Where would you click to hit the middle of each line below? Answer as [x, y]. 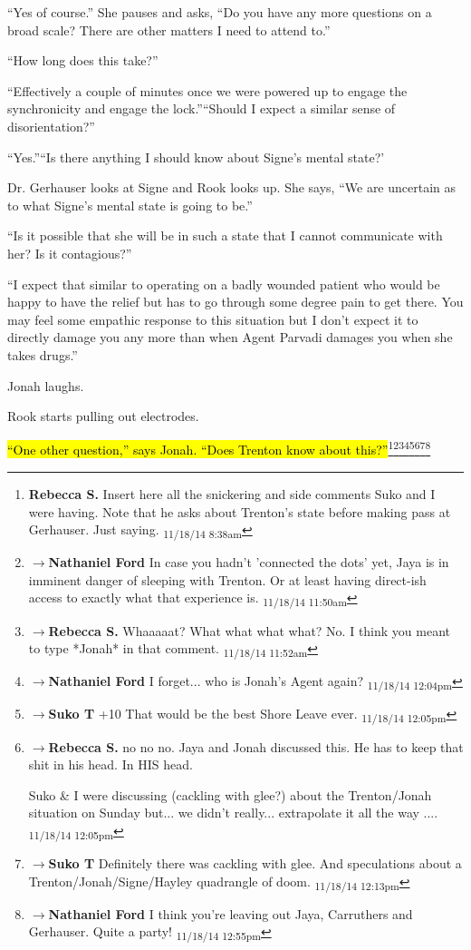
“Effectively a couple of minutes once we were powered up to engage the [207, 90]
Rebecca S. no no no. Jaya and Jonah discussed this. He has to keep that [256, 746]
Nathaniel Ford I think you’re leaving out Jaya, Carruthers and [231, 913]
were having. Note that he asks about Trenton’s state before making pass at [240, 511]
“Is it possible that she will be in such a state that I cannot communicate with [225, 235]
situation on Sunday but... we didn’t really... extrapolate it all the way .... [233, 813]
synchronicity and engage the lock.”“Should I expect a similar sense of [202, 108]
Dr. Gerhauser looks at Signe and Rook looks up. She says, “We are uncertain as [232, 187]
